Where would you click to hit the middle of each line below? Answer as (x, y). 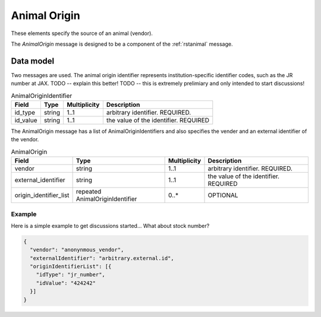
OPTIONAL (223, 195)
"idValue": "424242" (66, 283)
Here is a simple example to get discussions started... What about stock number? (110, 226)
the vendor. (25, 140)
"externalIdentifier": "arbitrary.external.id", (102, 258)
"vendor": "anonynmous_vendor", (77, 250)
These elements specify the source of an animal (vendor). (82, 33)
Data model (33, 61)
